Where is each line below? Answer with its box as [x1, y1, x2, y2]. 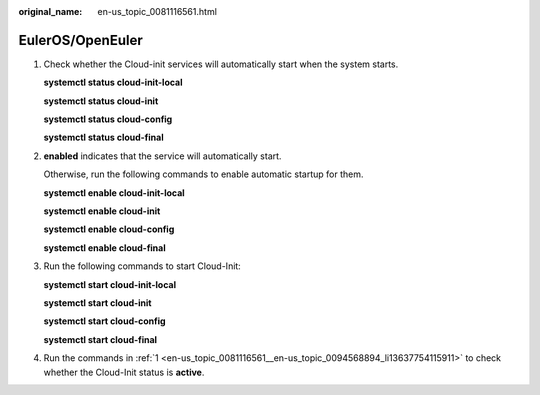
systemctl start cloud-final [43, 333, 158, 345]
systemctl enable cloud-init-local [43, 186, 185, 199]
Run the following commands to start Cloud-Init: [43, 260, 242, 272]
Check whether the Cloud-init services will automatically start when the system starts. [43, 58, 399, 70]
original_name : [18, 6, 83, 17]
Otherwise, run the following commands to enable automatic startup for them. [43, 168, 364, 180]
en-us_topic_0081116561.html [97, 6, 217, 17]
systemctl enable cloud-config [43, 223, 175, 235]
